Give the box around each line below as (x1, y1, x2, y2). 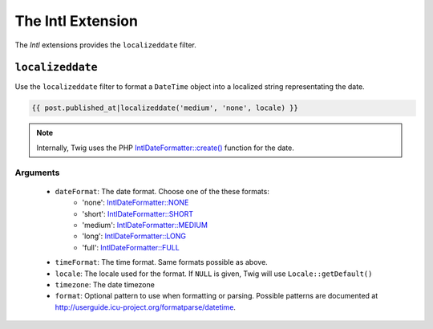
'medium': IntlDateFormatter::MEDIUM (82, 220, 208, 229)
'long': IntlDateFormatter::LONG (82, 231, 187, 241)
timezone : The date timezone (55, 279, 156, 289)
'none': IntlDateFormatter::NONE (82, 197, 189, 208)
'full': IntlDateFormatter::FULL (82, 242, 180, 252)
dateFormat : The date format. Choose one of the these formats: (55, 186, 270, 196)
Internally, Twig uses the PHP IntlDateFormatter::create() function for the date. (36, 143, 294, 152)
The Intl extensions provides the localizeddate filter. (14, 40, 196, 50)
